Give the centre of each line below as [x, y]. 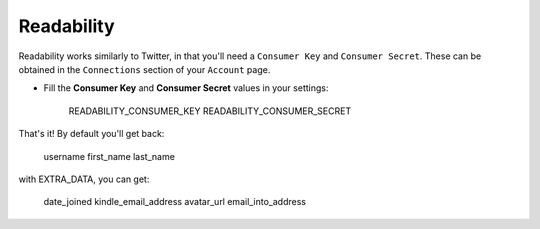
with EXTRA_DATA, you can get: [84, 179]
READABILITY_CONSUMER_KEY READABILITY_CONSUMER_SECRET [210, 111]
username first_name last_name [109, 156]
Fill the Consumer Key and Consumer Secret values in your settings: [186, 88]
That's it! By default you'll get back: [91, 134]
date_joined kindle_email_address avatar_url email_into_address [175, 202]
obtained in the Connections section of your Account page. [144, 69]
